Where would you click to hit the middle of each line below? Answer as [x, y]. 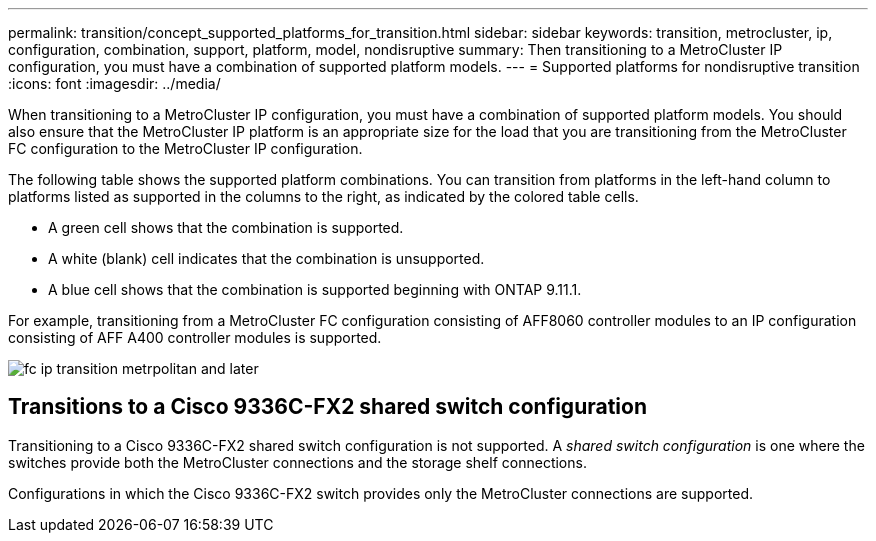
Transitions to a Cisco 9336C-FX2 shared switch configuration [327, 407]
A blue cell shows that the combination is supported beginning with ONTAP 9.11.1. [315, 289]
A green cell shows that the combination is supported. [226, 227]
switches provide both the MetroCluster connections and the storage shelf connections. [297, 462]
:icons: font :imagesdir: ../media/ [114, 83]
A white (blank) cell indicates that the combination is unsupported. [266, 258]
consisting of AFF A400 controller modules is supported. [195, 337]
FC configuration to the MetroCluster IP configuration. [185, 148]
